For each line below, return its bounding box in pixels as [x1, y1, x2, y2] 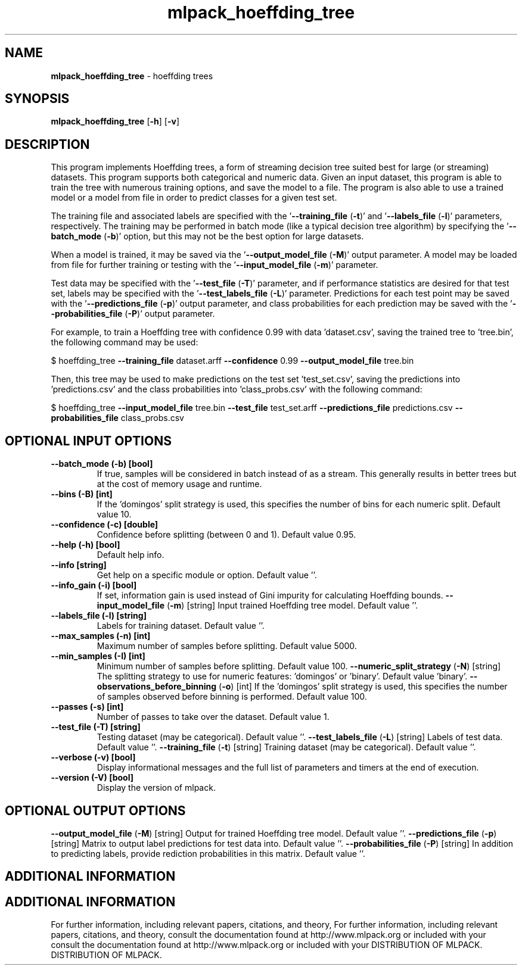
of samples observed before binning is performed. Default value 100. [97, 691, 367, 702]
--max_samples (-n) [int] [51, 631, 151, 641]
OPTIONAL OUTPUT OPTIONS [5, 803, 186, 818]
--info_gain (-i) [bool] [51, 580, 137, 591]
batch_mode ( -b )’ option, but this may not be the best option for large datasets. [51, 231, 364, 242]
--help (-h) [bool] [51, 539, 120, 550]
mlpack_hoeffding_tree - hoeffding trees [51, 70, 213, 81]
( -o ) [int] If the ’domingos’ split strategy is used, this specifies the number [219, 681, 508, 692]
